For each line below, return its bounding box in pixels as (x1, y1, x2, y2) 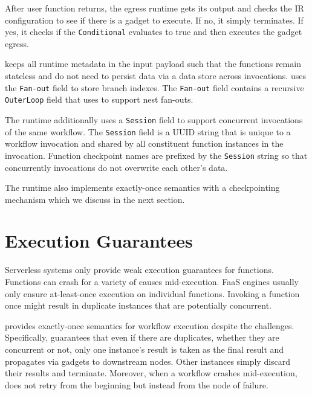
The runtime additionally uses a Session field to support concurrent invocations (5, 113, 303, 126)
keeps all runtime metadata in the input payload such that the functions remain (5, 57, 301, 70)
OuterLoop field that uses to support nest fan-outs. (5, 93, 193, 106)
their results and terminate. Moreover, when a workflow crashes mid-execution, (5, 367, 297, 379)
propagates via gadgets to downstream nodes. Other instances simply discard (5, 355, 291, 367)
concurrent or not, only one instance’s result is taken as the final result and (5, 342, 284, 355)
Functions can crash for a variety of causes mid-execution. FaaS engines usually (5, 275, 299, 287)
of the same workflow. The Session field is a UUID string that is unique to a (5, 125, 291, 138)
